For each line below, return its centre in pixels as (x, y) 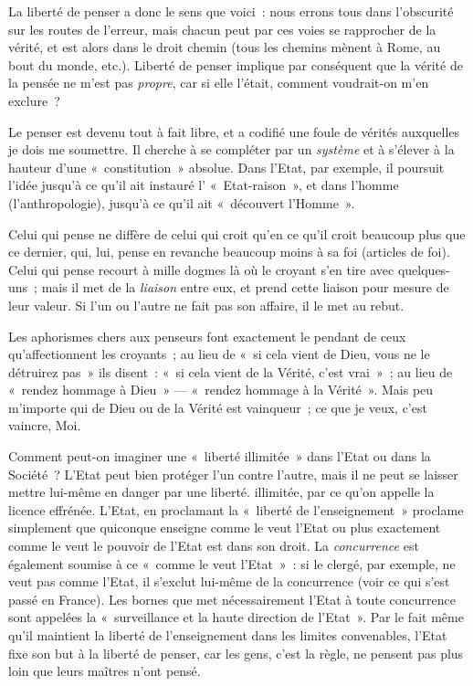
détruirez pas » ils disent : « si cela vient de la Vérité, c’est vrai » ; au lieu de (231, 371)
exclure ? (34, 100)
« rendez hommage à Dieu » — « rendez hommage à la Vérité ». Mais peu (221, 390)
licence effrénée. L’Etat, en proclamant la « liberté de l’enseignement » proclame (236, 509)
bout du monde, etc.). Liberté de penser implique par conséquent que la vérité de (236, 64)
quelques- (424, 269)
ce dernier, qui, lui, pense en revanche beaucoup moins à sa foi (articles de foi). (229, 252)
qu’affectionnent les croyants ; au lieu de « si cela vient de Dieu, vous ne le (219, 354)
